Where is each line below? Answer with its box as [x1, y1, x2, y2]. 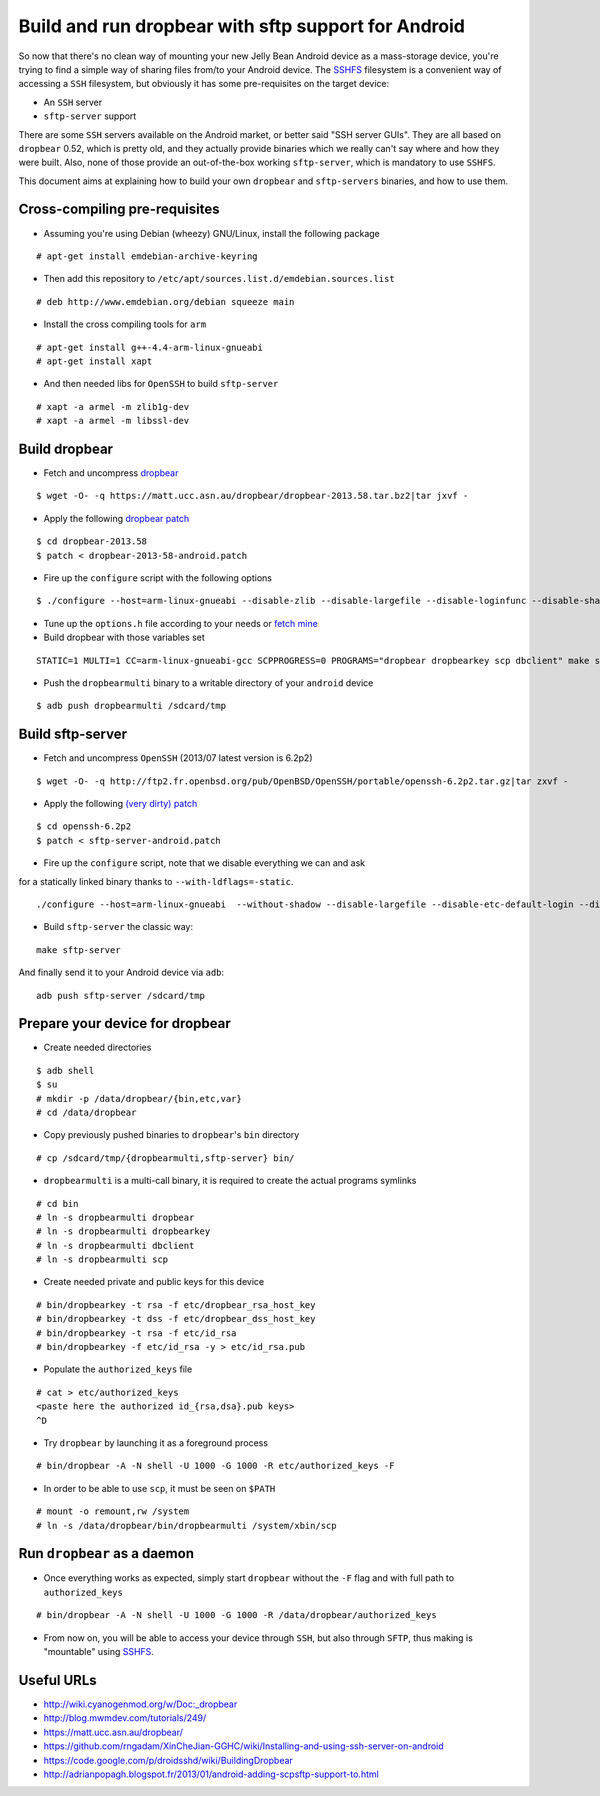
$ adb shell [36, 1065, 95, 1076]
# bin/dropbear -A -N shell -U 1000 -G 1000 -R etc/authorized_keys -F [36, 1460, 395, 1472]
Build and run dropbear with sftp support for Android [18, 15, 465, 37]
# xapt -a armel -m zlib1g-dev [36, 401, 190, 412]
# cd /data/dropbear [36, 1106, 137, 1118]
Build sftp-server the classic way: [43, 921, 194, 933]
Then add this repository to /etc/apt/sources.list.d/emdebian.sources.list [43, 273, 395, 285]
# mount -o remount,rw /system [36, 1506, 190, 1517]
